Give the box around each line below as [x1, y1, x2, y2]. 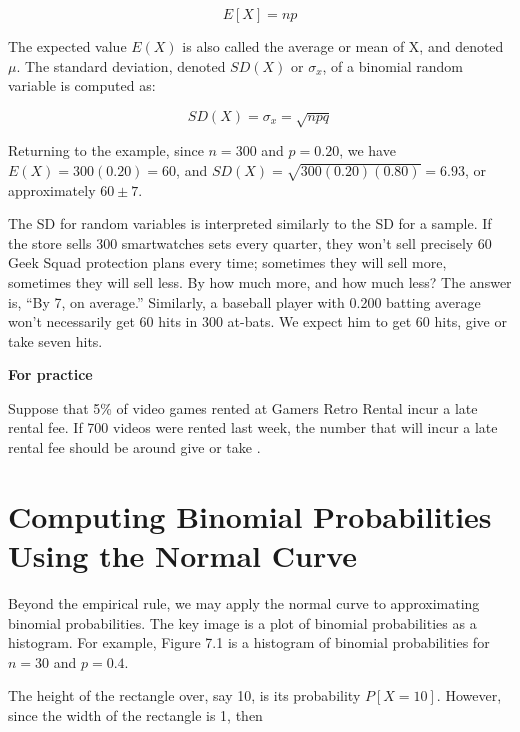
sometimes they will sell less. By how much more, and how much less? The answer [8, 271, 512, 292]
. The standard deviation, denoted [16, 55, 226, 76]
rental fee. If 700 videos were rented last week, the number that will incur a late [8, 417, 498, 438]
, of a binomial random [322, 55, 463, 76]
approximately [8, 179, 96, 200]
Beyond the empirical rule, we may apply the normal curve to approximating [8, 592, 480, 613]
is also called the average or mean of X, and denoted [182, 36, 504, 56]
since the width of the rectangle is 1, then [8, 704, 263, 725]
